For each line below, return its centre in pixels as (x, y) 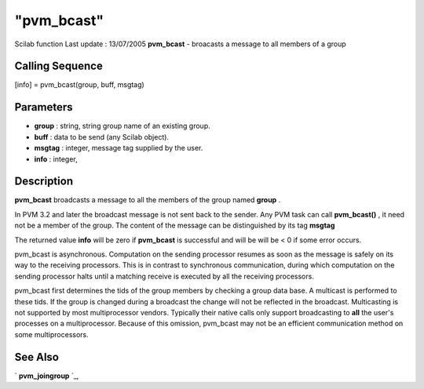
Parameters (44, 107)
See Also (37, 357)
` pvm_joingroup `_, (47, 376)
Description (44, 182)
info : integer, (56, 159)
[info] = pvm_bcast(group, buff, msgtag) (79, 85)
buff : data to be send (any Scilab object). (101, 136)
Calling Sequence (59, 66)
